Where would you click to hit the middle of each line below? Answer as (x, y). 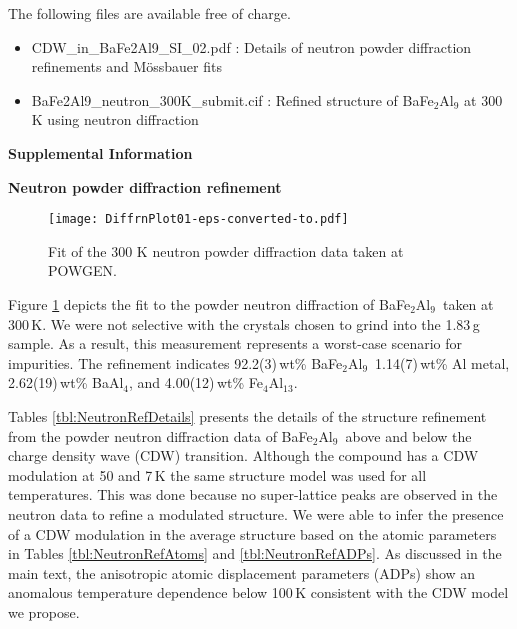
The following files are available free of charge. (149, 13)
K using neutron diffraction (115, 119)
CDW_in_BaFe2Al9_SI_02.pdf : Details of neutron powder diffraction (251, 46)
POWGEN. (82, 270)
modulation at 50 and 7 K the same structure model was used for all (217, 474)
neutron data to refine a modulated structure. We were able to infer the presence (256, 513)
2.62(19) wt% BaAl (66, 382)
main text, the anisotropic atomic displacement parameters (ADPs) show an (242, 572)
